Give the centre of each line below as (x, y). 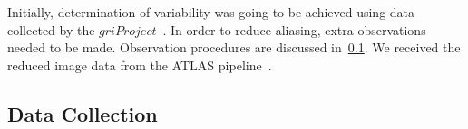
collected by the (51, 29)
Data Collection (83, 113)
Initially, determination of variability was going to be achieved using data (211, 12)
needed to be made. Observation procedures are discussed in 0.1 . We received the (234, 47)
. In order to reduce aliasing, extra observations (294, 29)
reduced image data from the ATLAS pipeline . (140, 64)
